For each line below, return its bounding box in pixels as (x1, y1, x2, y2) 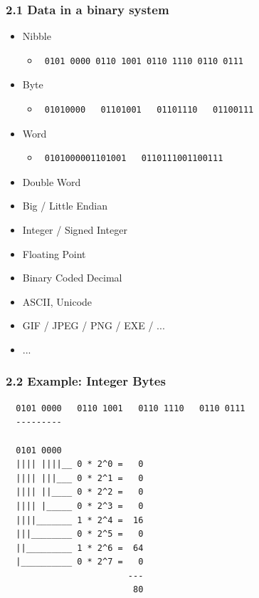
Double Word (22, 174, 81, 189)
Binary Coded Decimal (22, 270, 122, 285)
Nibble (22, 29, 51, 43)
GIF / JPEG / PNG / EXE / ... (22, 318, 165, 333)
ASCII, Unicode (22, 294, 92, 309)
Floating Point (22, 246, 86, 261)
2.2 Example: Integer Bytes (6, 372, 166, 390)
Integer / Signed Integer (22, 222, 127, 237)
